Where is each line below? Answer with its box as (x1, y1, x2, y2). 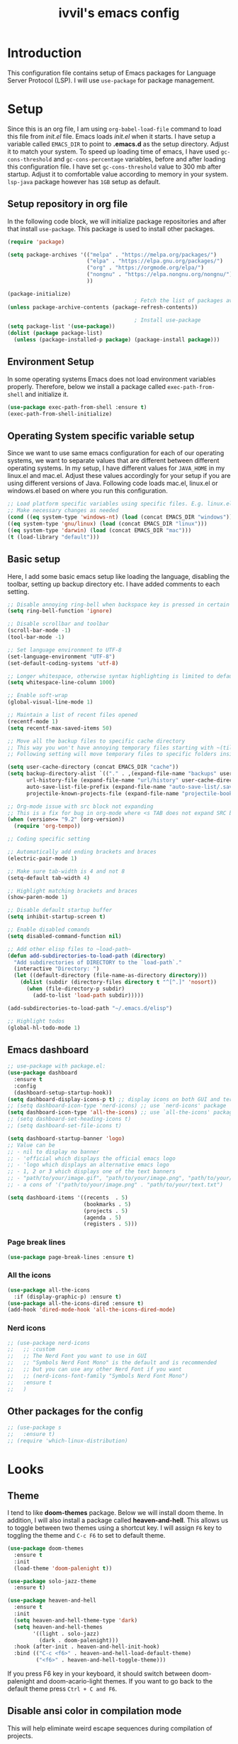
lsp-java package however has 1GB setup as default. (7, 177, 161, 186)
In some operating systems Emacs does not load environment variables (7, 375, 216, 383)
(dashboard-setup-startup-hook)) (13, 1089, 113, 1096)
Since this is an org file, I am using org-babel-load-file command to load (7, 124, 222, 133)
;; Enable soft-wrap (7, 692, 69, 699)
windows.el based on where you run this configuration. (7, 486, 168, 495)
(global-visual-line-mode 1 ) (7, 698, 93, 706)
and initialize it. (24, 390, 69, 398)
